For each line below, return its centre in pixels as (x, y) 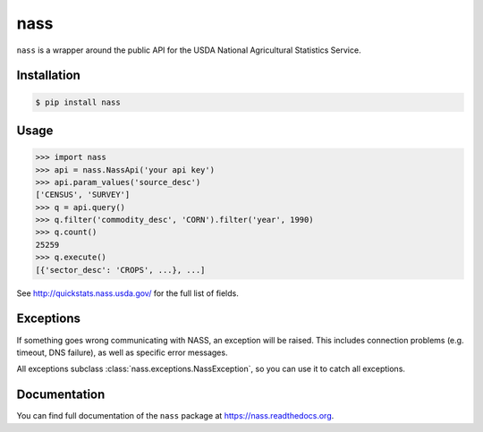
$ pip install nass (78, 102)
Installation (48, 76)
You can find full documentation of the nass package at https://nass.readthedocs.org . (175, 416)
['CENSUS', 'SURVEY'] (83, 195)
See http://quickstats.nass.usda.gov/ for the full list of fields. (127, 293)
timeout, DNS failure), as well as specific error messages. (122, 352)
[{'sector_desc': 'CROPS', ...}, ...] (120, 270)
